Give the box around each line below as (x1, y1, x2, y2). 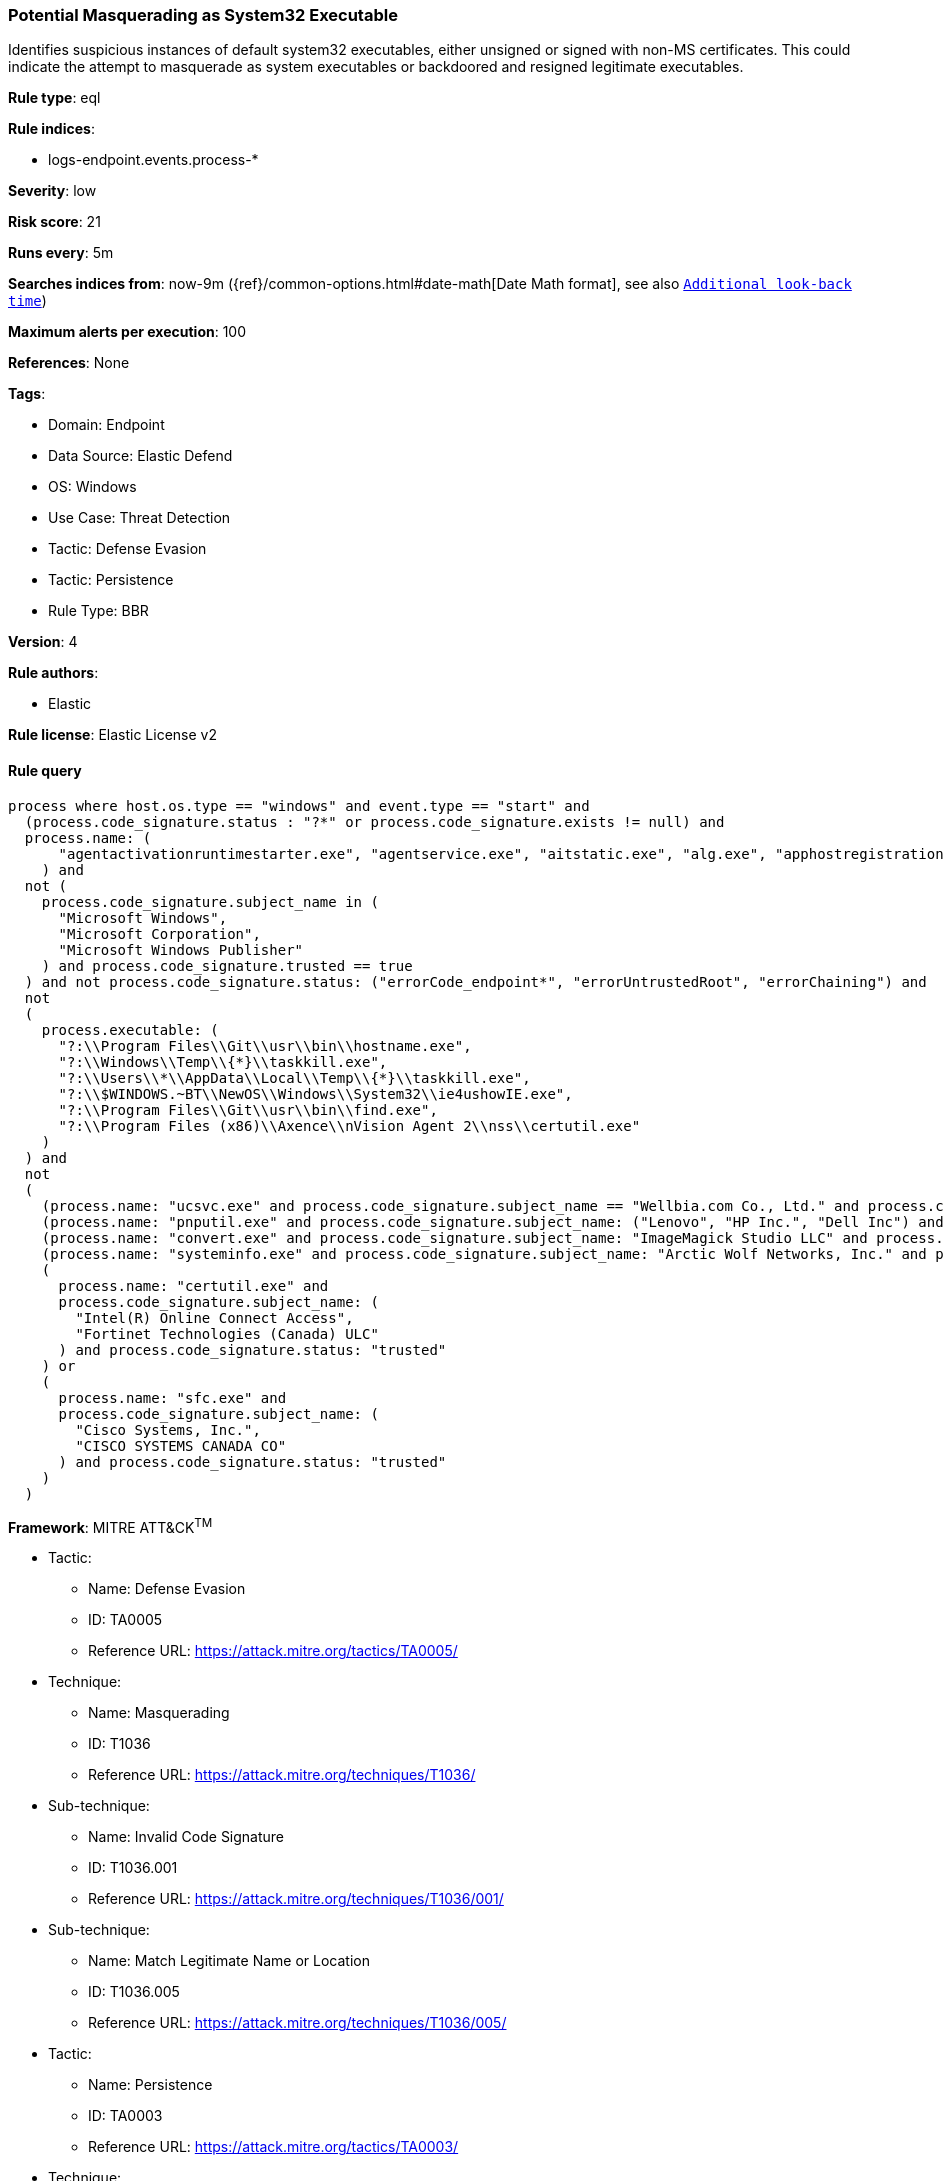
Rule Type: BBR (48, 602, 149, 620)
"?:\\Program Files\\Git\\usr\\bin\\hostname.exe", (58, 1037, 472, 1054)
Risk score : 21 (8, 213, 101, 231)
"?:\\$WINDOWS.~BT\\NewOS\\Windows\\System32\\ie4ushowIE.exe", (58, 1085, 573, 1102)
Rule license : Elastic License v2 (8, 726, 217, 744)
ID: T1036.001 (88, 1859, 178, 1877)
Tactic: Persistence (48, 571, 174, 589)
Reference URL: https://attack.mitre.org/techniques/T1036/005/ (88, 2014, 507, 2032)
